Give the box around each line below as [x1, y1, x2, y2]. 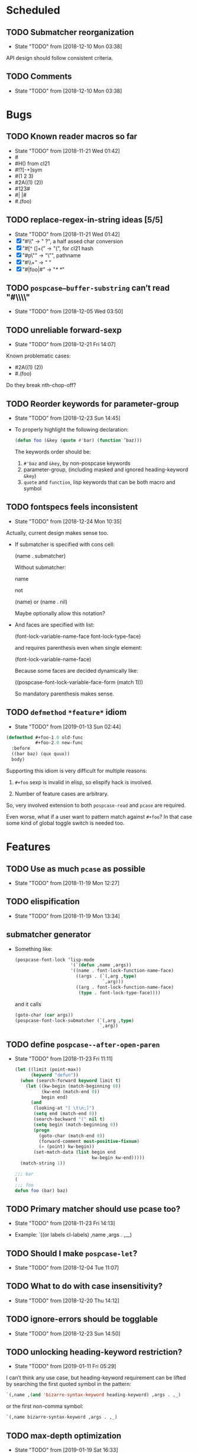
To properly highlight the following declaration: [14, 426, 129, 433]
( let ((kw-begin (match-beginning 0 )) [25, 1083, 121, 1089]
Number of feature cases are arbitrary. [14, 790, 109, 797]
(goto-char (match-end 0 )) [38, 1133, 105, 1139]
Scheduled [6, 4, 60, 17]
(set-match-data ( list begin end [33, 1149, 116, 1155]
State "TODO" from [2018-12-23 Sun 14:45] [14, 414, 121, 421]
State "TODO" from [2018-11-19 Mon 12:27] [14, 879, 120, 886]
